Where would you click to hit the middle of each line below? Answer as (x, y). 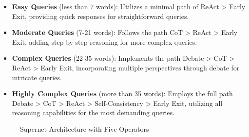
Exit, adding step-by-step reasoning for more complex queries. (105, 42)
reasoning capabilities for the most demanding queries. (93, 112)
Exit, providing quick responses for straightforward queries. (100, 16)
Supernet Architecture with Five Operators (85, 128)
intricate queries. (37, 77)
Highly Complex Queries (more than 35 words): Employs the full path (122, 94)
